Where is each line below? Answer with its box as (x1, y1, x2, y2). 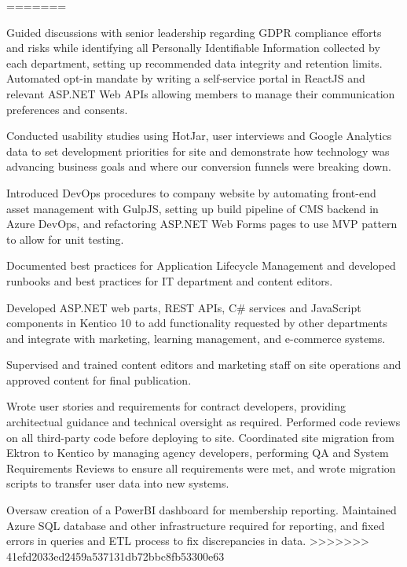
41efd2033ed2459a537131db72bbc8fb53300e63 (6, 547, 225, 564)
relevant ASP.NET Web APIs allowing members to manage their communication (6, 85, 395, 101)
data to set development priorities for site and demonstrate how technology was (6, 142, 390, 159)
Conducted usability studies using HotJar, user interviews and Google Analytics (6, 127, 392, 144)
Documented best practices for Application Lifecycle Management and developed (6, 257, 396, 274)
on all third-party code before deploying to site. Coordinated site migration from (6, 429, 394, 445)
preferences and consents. (6, 101, 128, 117)
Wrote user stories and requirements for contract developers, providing (6, 398, 346, 414)
